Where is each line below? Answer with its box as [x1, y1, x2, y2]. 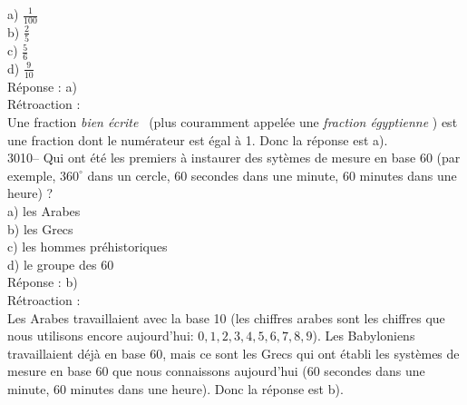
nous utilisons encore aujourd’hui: [7, 326, 194, 345]
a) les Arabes [7, 201, 81, 220]
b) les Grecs [7, 219, 73, 238]
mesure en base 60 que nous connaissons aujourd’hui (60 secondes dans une [7, 361, 425, 380]
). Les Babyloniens [312, 326, 415, 345]
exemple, [7, 165, 56, 184]
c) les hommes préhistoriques [7, 237, 168, 256]
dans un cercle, [87, 165, 170, 184]
